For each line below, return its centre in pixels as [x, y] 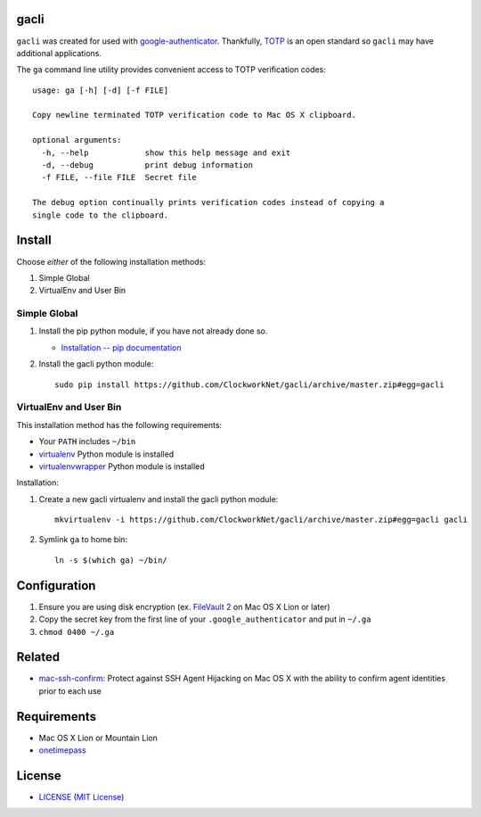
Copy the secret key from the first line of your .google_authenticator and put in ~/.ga [205, 619]
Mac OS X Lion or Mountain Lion [98, 738]
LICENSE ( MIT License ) [82, 797]
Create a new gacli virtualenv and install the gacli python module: [159, 499]
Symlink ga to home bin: [83, 540]
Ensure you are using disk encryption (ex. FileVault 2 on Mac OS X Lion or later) [184, 607]
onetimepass [62, 750]
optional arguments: [77, 140]
